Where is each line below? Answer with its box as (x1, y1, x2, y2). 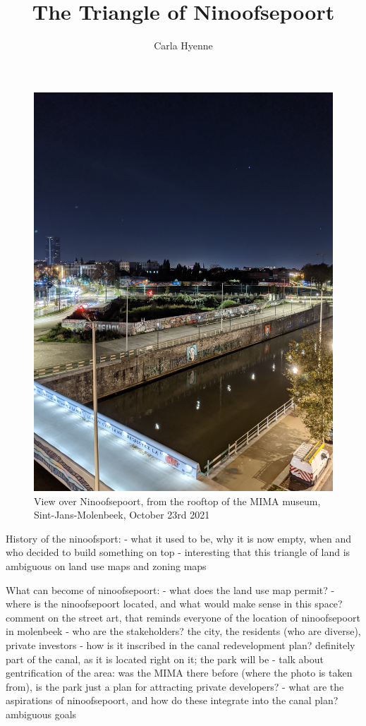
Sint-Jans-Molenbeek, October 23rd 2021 (34, 507, 210, 522)
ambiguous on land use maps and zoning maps (6, 559, 207, 574)
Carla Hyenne (154, 38, 213, 53)
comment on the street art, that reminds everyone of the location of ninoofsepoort (6, 610, 360, 624)
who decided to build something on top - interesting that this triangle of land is (6, 545, 350, 559)
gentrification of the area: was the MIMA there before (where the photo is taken (6, 665, 353, 680)
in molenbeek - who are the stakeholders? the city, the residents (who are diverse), (6, 624, 361, 639)
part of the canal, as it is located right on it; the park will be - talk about (6, 651, 324, 666)
